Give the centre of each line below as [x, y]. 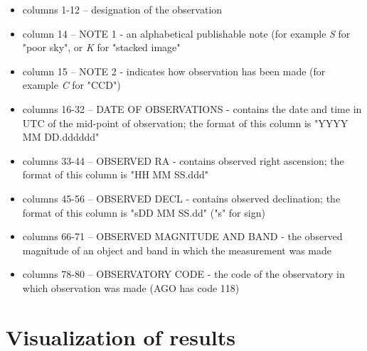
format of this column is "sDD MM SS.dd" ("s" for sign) [144, 212]
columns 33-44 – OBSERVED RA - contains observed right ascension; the [183, 160]
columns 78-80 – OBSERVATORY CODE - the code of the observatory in [183, 274]
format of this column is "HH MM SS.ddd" [115, 174]
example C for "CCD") [71, 85]
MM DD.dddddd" [61, 137]
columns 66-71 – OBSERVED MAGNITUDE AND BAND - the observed [182, 236]
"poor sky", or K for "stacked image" [101, 47]
